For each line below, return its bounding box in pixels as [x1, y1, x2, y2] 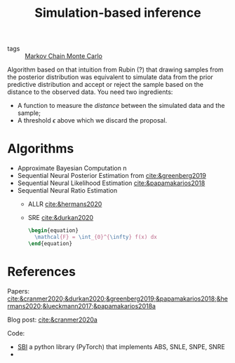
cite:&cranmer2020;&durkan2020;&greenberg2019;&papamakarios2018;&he [7, 294, 228, 303]
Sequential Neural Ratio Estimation [17, 186, 118, 195]
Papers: [7, 287, 30, 295]
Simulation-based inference [34, 5, 201, 21]
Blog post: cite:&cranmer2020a [7, 315, 98, 324]
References [7, 263, 76, 280]
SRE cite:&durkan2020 [27, 214, 93, 222]
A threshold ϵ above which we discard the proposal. [17, 116, 168, 125]
